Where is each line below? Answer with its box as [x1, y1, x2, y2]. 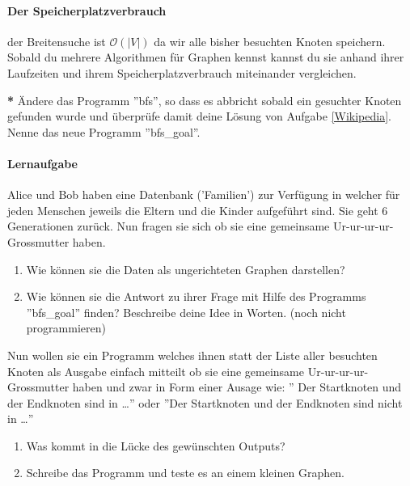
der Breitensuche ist [7, 32, 106, 49]
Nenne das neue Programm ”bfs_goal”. [7, 123, 201, 140]
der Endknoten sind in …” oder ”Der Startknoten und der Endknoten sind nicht [7, 394, 403, 411]
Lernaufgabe [7, 154, 78, 171]
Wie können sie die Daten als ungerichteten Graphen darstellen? [26, 260, 345, 277]
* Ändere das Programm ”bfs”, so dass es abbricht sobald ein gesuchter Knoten [7, 91, 402, 108]
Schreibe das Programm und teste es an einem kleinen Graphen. [26, 464, 344, 481]
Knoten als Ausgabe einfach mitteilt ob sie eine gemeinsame [7, 362, 304, 379]
